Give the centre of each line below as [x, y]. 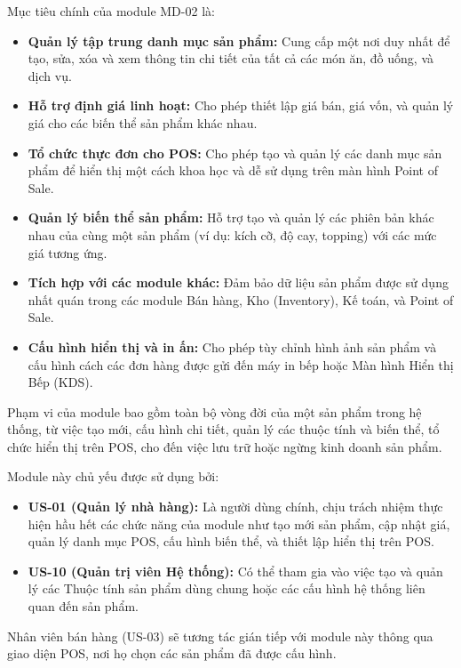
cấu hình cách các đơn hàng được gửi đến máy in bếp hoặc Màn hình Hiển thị [241, 364]
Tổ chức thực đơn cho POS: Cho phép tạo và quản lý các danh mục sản [235, 153]
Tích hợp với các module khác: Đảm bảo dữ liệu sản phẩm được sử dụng [238, 282]
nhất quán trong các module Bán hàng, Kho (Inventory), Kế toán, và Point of [241, 299]
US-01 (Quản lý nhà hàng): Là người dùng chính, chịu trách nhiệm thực [235, 507]
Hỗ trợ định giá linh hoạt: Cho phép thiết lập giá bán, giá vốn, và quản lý [241, 105]
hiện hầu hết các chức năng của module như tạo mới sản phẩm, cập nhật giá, [239, 523]
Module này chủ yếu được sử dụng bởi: [113, 476]
